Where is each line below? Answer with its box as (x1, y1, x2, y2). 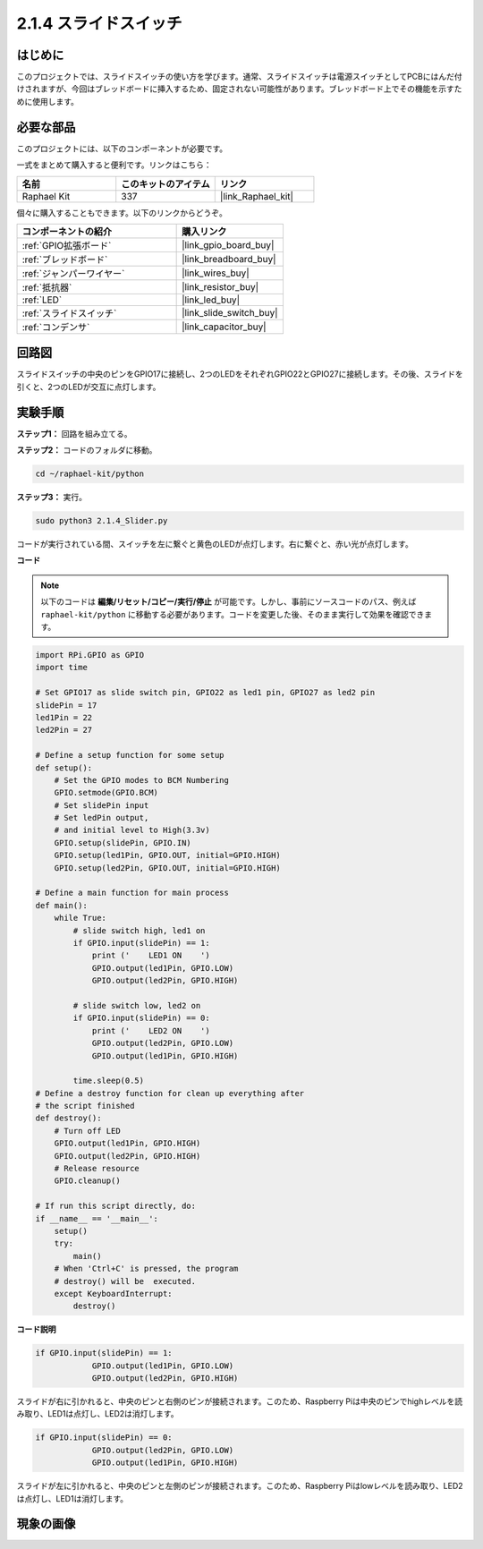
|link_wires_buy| (182, 267, 250, 279)
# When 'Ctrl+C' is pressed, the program (54, 1264, 239, 1274)
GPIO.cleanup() (54, 1176, 121, 1186)
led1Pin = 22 (35, 712, 93, 722)
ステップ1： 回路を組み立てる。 (16, 428, 132, 438)
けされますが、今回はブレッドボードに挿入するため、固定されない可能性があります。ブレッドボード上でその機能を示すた (16, 83, 462, 94)
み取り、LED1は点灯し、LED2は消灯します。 (16, 1409, 179, 1419)
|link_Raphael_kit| (219, 190, 294, 202)
